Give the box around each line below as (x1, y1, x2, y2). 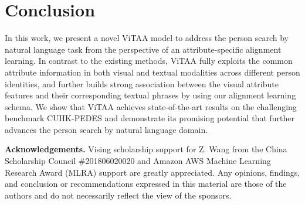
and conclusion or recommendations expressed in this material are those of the (5, 177, 287, 190)
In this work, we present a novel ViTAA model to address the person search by (5, 32, 289, 44)
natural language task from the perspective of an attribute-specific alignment (5, 43, 282, 55)
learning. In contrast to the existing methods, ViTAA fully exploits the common (5, 54, 293, 67)
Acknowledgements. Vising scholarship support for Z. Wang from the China (5, 143, 287, 155)
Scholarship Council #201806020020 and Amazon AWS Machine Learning (5, 155, 271, 167)
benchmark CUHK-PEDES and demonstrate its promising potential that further (5, 112, 294, 124)
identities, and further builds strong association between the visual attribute (5, 77, 279, 90)
